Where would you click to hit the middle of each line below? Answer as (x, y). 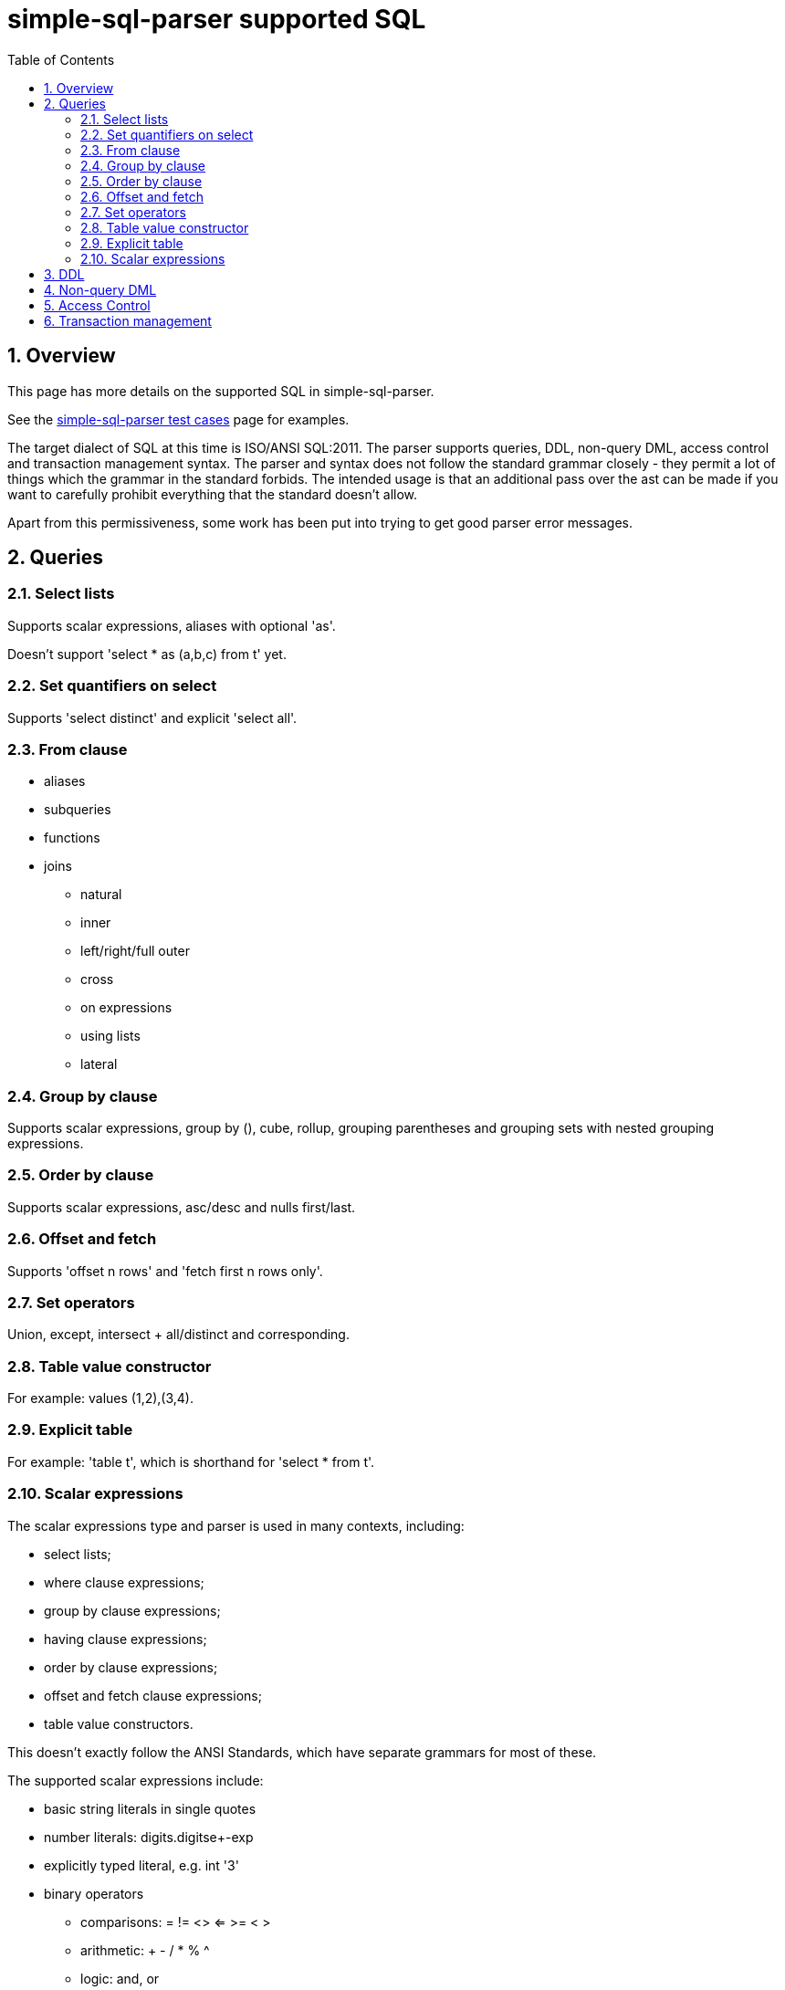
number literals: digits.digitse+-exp (149, 1837)
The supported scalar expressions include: (136, 1780)
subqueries (78, 810)
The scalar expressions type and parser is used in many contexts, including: (236, 1525)
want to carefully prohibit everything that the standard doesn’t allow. (213, 494)
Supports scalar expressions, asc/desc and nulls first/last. (182, 1207)
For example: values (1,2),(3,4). (101, 1398)
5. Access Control (97, 305)
